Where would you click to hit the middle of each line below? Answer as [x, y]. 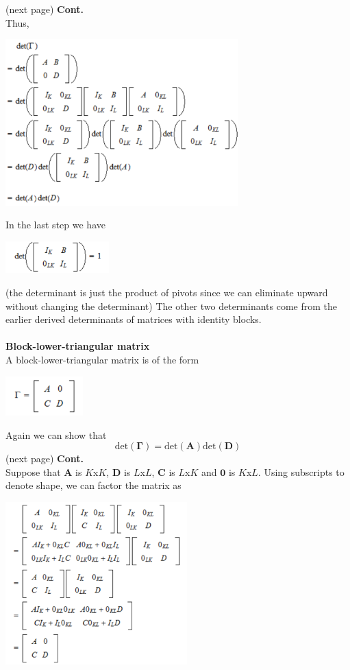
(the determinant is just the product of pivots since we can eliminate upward [167, 292]
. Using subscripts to [301, 471]
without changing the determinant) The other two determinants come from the [171, 306]
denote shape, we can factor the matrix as [93, 485]
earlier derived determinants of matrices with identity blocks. [134, 319]
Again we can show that [56, 434]
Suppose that [33, 471]
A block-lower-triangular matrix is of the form [102, 359]
